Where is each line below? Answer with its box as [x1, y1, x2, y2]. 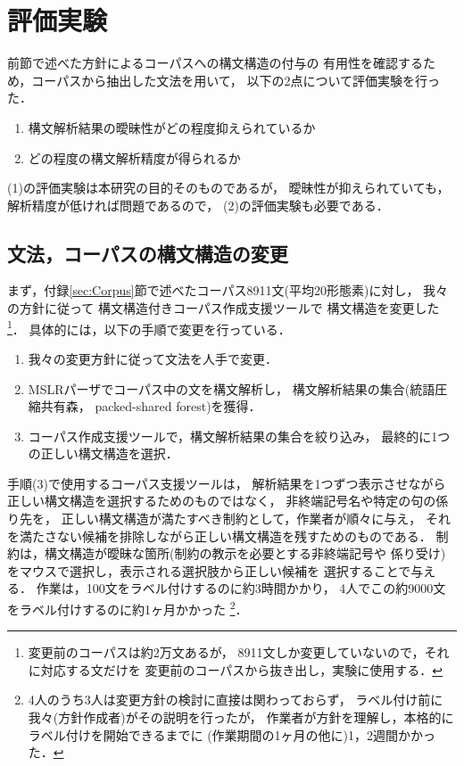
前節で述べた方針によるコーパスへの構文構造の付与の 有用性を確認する [7, 54, 424, 72]
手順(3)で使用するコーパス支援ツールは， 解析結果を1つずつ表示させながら [7, 474, 446, 492]
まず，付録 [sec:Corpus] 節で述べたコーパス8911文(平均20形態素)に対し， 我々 [7, 281, 449, 300]
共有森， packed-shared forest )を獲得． [40, 397, 261, 416]
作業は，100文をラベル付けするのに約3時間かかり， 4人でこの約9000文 [36, 579, 446, 597]
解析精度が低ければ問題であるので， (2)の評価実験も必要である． [7, 195, 389, 214]
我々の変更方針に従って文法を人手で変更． [28, 349, 278, 367]
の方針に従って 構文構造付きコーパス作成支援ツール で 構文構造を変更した [7, 299, 440, 317]
